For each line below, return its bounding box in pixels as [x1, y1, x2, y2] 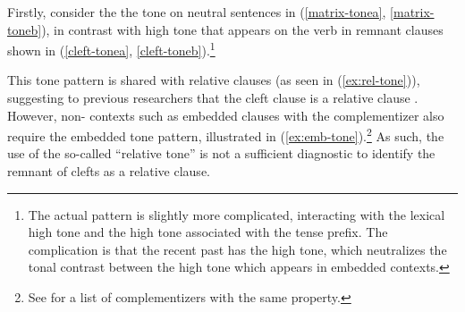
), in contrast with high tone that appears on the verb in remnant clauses [41, 20, 444, 38]
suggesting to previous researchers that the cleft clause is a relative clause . [7, 89, 418, 107]
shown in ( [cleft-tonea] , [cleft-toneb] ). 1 [7, 38, 216, 59]
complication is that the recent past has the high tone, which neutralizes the [28, 240, 447, 258]
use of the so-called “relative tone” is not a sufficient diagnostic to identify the [7, 144, 435, 163]
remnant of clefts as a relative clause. [7, 162, 210, 181]
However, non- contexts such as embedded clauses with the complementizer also [7, 105, 444, 124]
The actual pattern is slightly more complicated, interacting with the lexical [28, 205, 445, 223]
